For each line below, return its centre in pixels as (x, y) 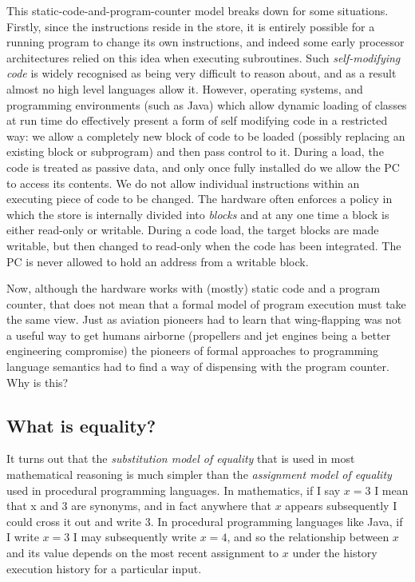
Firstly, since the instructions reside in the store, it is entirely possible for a (191, 26)
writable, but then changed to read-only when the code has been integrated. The (204, 245)
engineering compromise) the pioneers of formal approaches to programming (193, 351)
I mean (391, 490)
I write (23, 537)
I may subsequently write (135, 537)
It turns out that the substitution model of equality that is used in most (181, 458)
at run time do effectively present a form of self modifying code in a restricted (197, 120)
